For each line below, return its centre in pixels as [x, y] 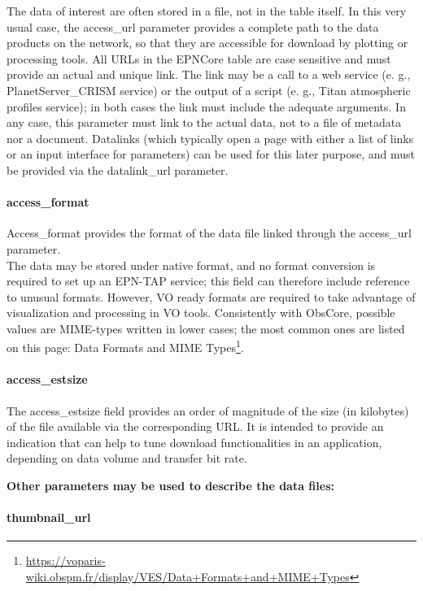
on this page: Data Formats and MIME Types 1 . [125, 346]
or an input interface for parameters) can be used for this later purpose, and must [211, 154]
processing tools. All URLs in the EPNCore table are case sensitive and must [199, 58]
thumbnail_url [49, 517]
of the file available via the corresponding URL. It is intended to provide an [195, 426]
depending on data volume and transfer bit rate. [127, 458]
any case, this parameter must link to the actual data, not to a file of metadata [204, 122]
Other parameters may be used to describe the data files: [170, 485]
